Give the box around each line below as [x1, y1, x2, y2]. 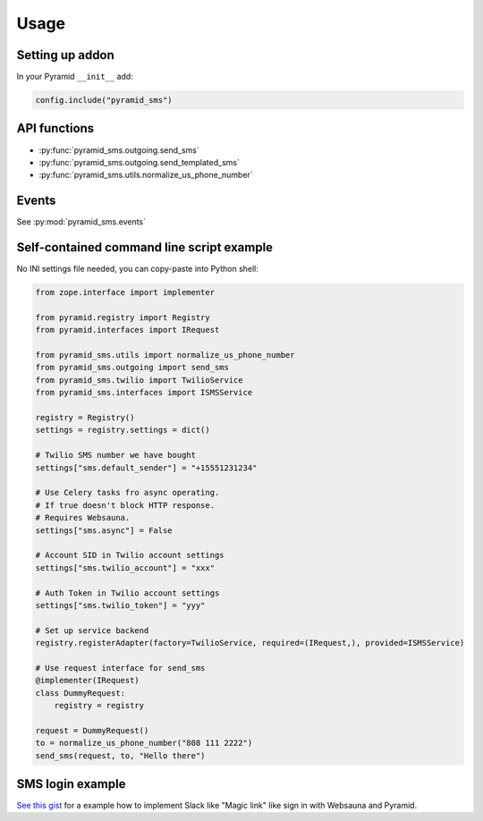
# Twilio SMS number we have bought [35, 450, 197, 461]
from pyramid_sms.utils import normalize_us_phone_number [35, 350, 295, 360]
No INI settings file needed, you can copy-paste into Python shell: [16, 264, 259, 275]
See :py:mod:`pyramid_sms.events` [16, 216, 147, 227]
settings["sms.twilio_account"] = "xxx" [35, 563, 215, 572]
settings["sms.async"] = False [35, 525, 174, 536]
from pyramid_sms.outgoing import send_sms [35, 362, 230, 373]
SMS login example [16, 776, 126, 791]
